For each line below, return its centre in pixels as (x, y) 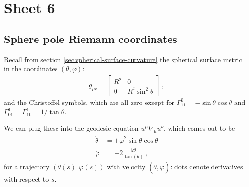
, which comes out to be (200, 128)
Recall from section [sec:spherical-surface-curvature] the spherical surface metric (123, 59)
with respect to (27, 178)
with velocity (126, 166)
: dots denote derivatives (207, 166)
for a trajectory (27, 166)
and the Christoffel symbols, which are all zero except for (89, 102)
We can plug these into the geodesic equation (71, 128)
